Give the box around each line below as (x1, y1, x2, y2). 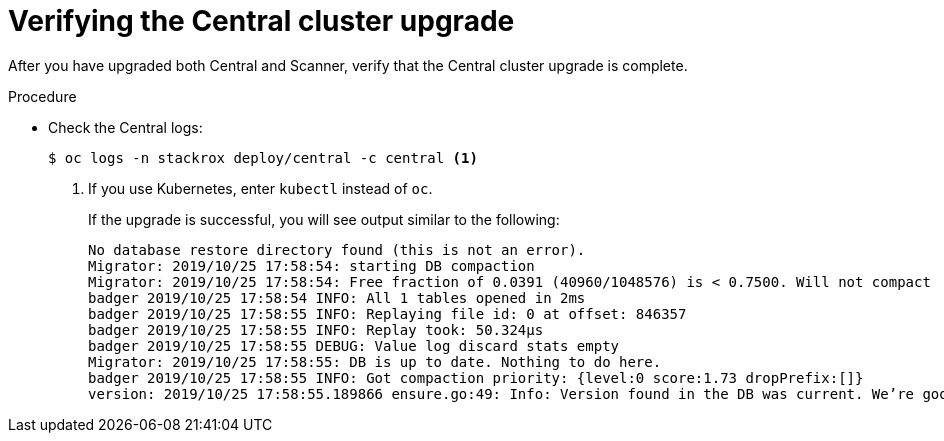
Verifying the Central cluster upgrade (8, 4, 515, 38)
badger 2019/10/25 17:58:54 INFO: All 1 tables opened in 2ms (88, 289, 586, 306)
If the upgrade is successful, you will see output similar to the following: (88, 210, 560, 228)
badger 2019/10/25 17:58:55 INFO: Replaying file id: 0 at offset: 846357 (88, 305, 687, 322)
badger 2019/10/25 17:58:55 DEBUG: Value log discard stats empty (88, 337, 620, 354)
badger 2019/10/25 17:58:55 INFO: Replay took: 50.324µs (88, 321, 544, 338)
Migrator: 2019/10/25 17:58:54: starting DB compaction (88, 257, 535, 274)
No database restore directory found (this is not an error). (88, 241, 586, 258)
